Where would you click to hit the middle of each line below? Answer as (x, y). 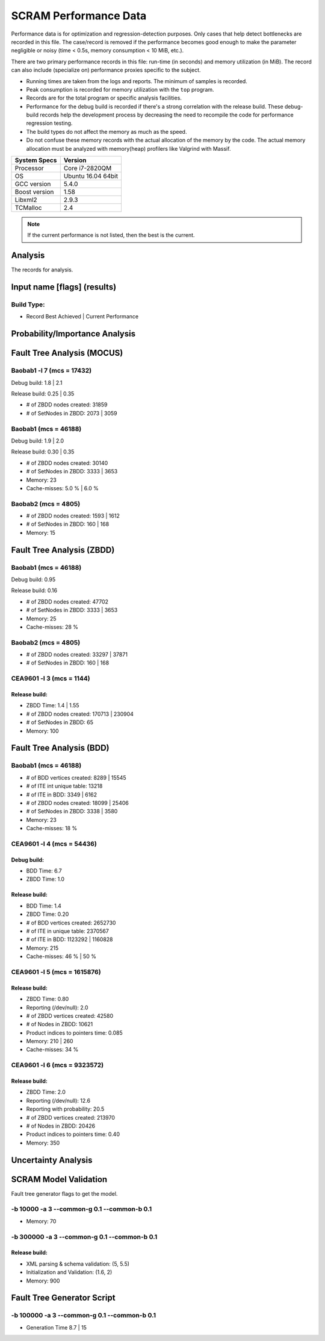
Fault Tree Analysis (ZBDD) (63, 550)
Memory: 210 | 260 (50, 1041)
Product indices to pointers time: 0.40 (73, 1134)
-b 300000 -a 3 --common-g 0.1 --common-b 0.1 (84, 1237)
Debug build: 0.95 (33, 579)
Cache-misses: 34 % (52, 1050)
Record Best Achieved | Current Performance (82, 317)
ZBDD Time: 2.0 (46, 1092)
